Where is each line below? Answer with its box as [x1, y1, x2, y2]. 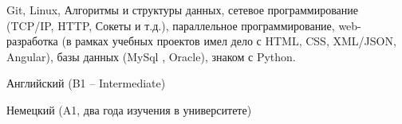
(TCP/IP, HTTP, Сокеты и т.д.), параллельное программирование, [6, 17, 335, 33]
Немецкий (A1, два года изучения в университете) [6, 101, 252, 118]
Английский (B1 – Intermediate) [6, 75, 166, 91]
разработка [6, 33, 58, 49]
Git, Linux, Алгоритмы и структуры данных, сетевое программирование [6, 2, 359, 17]
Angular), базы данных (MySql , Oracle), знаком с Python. [6, 48, 296, 64]
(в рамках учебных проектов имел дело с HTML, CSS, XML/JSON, [61, 33, 396, 49]
